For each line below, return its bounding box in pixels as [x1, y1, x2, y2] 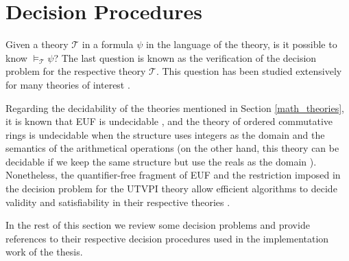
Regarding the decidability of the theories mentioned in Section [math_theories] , [5, 100, 345, 115]
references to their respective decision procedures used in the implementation [5, 231, 329, 245]
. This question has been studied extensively [156, 64, 342, 78]
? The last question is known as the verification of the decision [53, 50, 317, 65]
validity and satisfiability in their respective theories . [5, 194, 230, 209]
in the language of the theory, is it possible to [145, 37, 337, 52]
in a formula [82, 37, 134, 52]
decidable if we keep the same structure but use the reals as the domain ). [5, 154, 317, 168]
